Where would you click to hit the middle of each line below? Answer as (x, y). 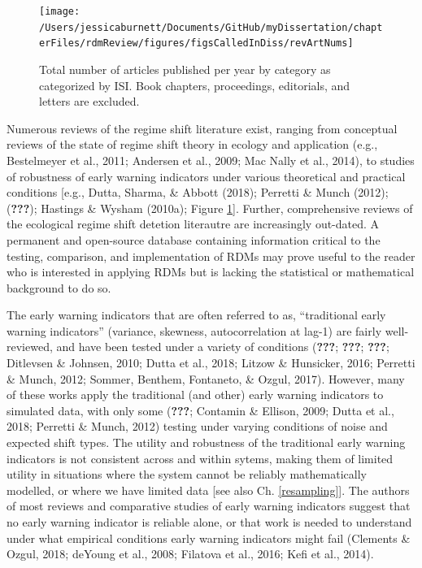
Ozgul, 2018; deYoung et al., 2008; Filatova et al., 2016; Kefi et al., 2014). (190, 554)
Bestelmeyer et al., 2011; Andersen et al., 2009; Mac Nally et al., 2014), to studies (211, 160)
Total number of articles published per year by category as (185, 69)
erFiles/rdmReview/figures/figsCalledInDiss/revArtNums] (196, 43)
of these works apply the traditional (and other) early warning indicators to (195, 395)
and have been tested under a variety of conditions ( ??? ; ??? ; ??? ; (223, 347)
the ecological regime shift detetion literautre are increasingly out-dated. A (193, 224)
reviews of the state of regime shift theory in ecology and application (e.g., (192, 144)
